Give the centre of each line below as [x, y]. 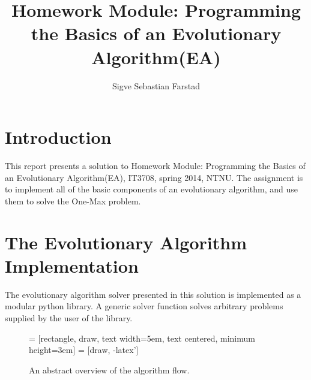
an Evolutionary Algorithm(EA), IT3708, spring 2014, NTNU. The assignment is [154, 177]
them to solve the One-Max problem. [73, 200]
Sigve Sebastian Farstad [156, 85]
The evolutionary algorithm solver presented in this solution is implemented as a [153, 294]
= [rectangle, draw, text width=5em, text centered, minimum [142, 338]
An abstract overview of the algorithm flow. [109, 370]
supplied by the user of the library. [69, 317]
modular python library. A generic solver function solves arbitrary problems [144, 306]
